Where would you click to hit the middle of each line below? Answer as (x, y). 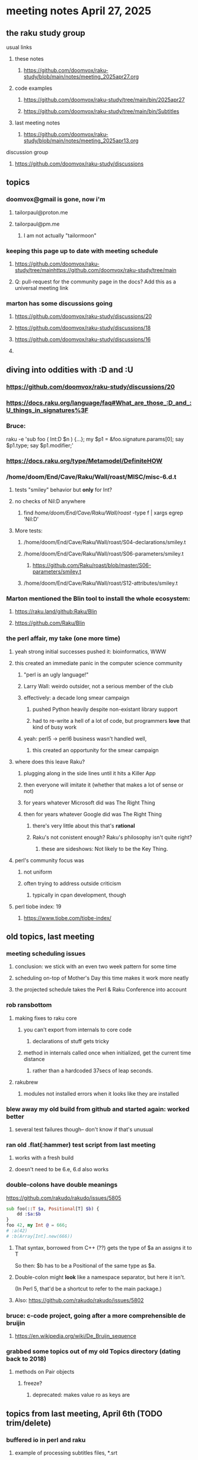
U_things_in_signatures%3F (47, 410)
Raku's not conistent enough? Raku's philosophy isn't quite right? (112, 837)
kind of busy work (55, 727)
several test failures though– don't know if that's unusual (84, 1129)
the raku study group (46, 33)
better (15, 1116)
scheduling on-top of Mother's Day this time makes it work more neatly (102, 978)
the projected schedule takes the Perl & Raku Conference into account (100, 990)
